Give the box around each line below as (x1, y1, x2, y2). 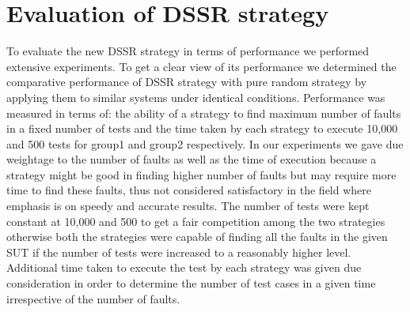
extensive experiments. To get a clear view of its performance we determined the (6, 58, 397, 74)
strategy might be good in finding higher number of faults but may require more (6, 166, 397, 182)
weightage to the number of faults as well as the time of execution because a (6, 151, 377, 167)
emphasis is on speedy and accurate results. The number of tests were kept (6, 197, 370, 214)
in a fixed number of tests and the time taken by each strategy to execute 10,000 (6, 120, 398, 137)
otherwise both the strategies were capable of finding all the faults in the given (6, 228, 388, 245)
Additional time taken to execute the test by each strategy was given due (6, 259, 362, 276)
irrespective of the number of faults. (6, 290, 180, 306)
